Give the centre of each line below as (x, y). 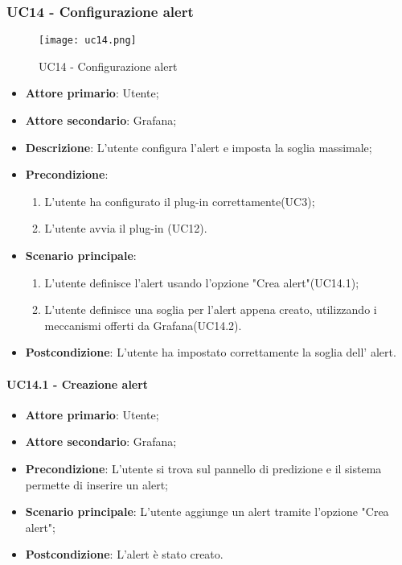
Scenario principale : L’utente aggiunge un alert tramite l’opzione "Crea (207, 511)
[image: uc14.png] (88, 41)
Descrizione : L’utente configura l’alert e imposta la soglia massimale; (199, 147)
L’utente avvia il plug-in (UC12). (126, 228)
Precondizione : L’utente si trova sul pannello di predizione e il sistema (203, 468)
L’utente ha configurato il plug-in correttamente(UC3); (180, 201)
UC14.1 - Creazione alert (78, 384)
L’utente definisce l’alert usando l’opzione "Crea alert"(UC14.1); (202, 282)
